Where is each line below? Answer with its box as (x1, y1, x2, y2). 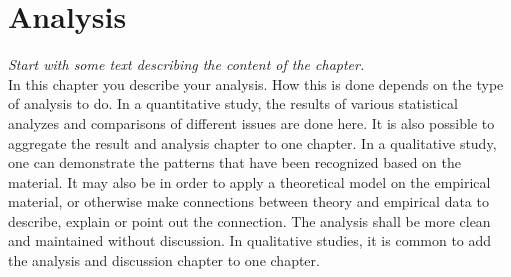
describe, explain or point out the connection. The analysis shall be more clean (8, 210, 491, 231)
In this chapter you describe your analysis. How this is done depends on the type (8, 73, 504, 94)
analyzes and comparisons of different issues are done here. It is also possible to (8, 112, 495, 133)
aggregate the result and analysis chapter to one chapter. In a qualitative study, (8, 132, 497, 153)
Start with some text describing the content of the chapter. (8, 54, 365, 75)
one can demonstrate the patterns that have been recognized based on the (8, 152, 461, 173)
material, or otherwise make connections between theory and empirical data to (8, 191, 489, 212)
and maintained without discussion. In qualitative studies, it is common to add (8, 230, 492, 251)
